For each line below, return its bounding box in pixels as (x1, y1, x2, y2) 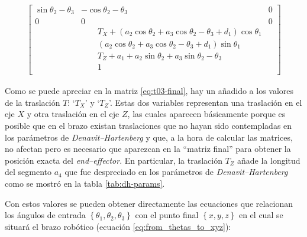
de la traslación (5, 96, 60, 108)
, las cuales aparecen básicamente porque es (127, 108, 286, 120)
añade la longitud (237, 154, 300, 166)
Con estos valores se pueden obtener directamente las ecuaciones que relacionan (5, 197, 293, 209)
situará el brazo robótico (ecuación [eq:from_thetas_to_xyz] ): (5, 220, 231, 232)
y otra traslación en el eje (27, 108, 119, 120)
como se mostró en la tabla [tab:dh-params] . (5, 177, 165, 189)
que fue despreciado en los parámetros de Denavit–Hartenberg (64, 165, 288, 178)
